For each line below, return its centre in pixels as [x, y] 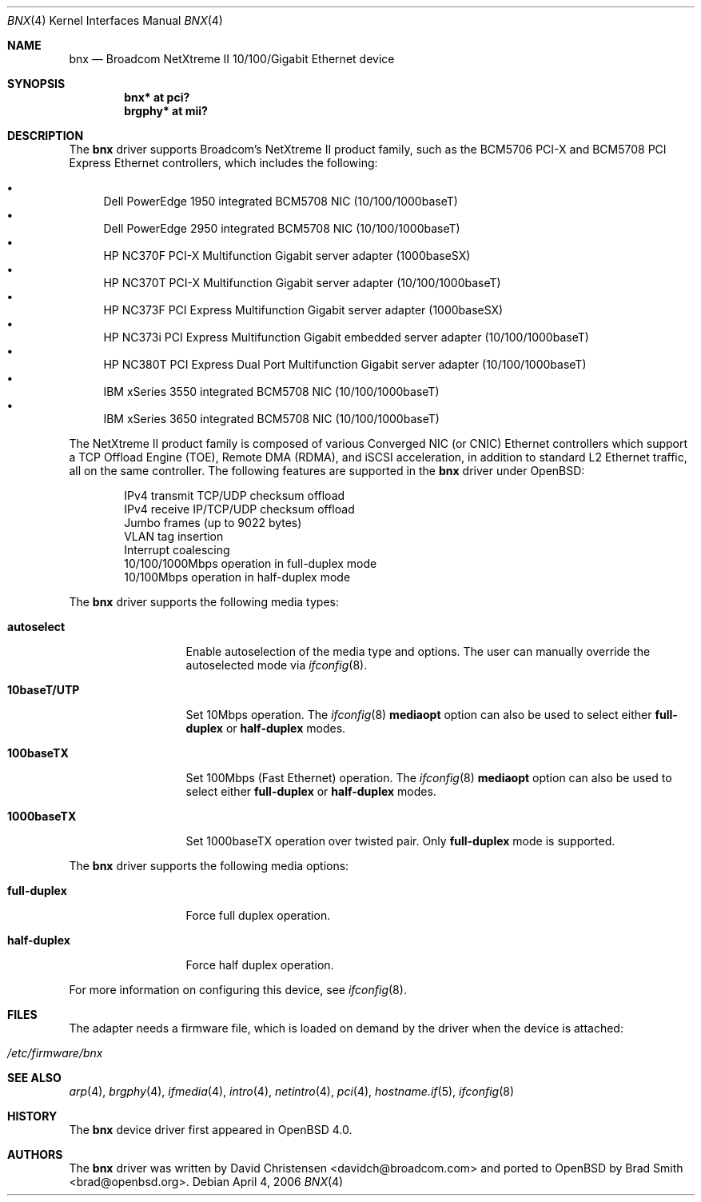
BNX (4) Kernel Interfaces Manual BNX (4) [115, 20]
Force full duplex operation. [258, 915]
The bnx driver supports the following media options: [209, 866]
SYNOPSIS [36, 84]
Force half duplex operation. [260, 965]
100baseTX [38, 753]
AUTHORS [35, 1154]
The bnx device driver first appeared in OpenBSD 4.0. [211, 1130]
